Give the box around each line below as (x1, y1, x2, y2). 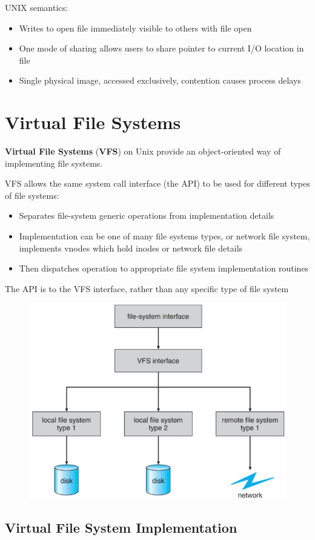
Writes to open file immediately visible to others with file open (19, 21, 252, 34)
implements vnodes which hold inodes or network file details (19, 241, 243, 254)
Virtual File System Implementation (5, 518, 237, 536)
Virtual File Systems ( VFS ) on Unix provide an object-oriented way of (5, 145, 281, 158)
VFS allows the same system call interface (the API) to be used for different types (5, 177, 310, 190)
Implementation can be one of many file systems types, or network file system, (19, 230, 310, 242)
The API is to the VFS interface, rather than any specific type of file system (5, 282, 289, 295)
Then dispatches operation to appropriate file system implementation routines (19, 262, 309, 275)
